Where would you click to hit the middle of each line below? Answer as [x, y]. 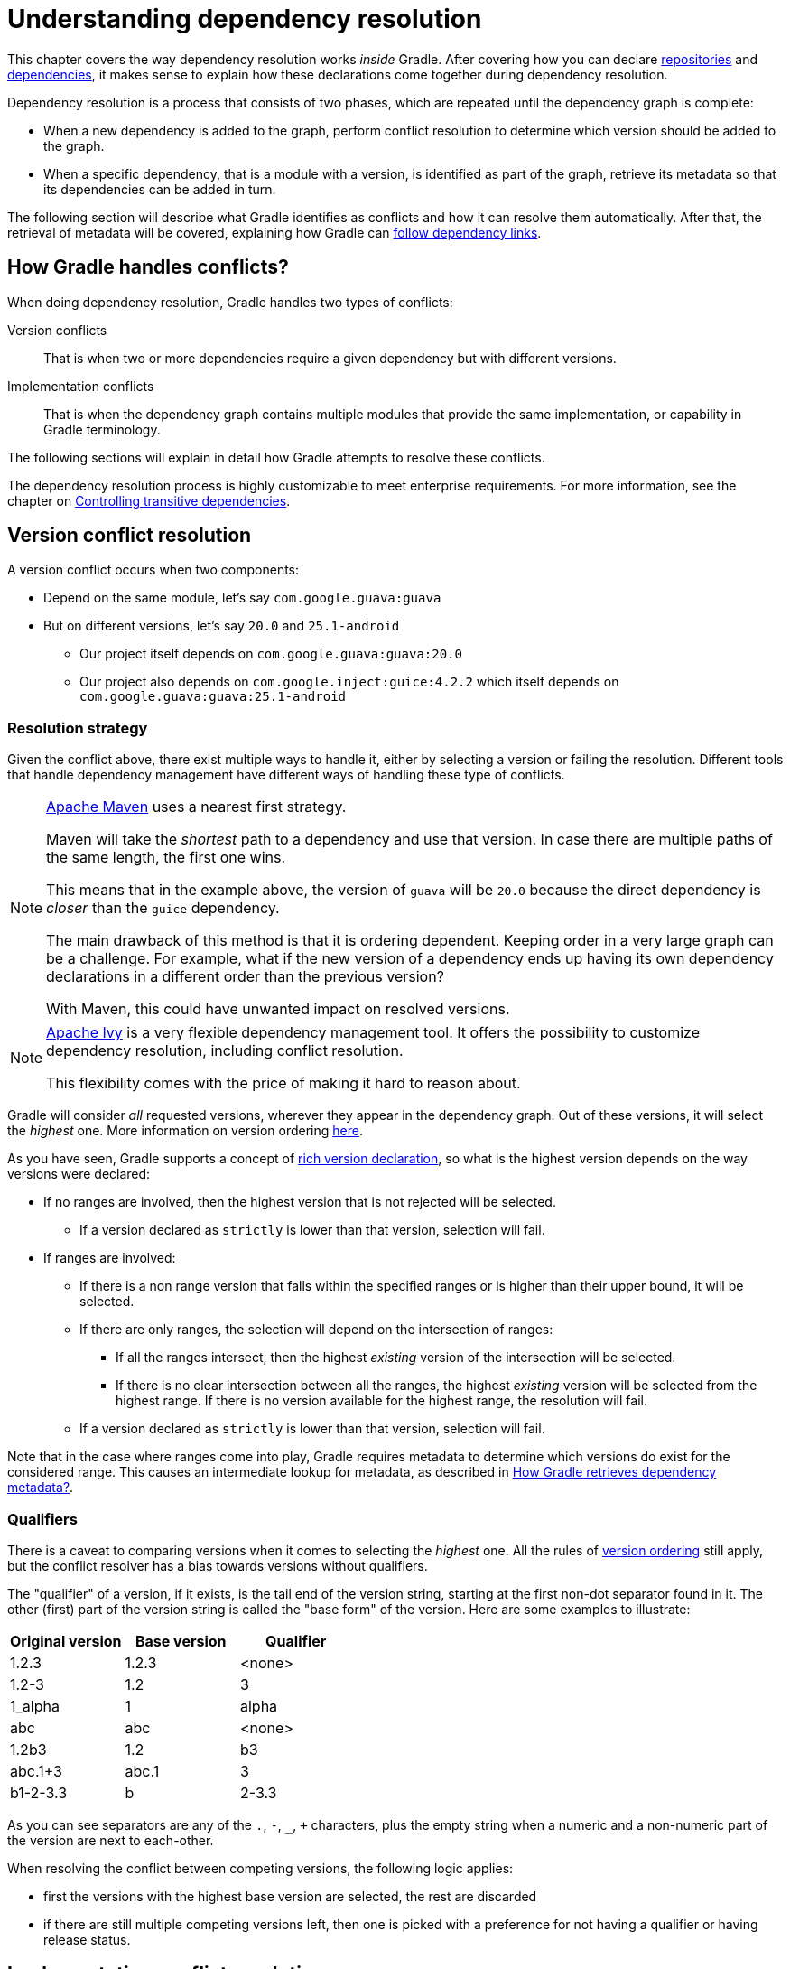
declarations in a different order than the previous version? [245, 977]
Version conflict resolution [130, 536]
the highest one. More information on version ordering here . [185, 1131]
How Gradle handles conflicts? [148, 267]
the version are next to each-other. [111, 1840]
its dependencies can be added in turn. [160, 189]
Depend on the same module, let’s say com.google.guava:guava [242, 598]
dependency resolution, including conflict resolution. [225, 1051]
